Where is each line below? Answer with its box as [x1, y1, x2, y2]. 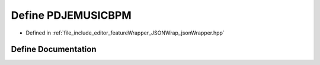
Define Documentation [11, 45, 97, 54]
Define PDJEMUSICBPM [11, 9, 132, 22]
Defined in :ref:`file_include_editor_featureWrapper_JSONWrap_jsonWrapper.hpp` [25, 29, 225, 36]
